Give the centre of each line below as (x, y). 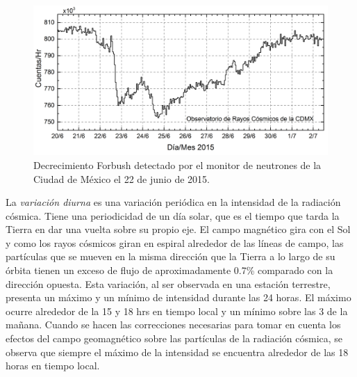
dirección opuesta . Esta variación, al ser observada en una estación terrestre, (168, 283)
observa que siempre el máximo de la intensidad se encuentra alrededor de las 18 (177, 352)
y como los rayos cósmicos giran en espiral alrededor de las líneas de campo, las (175, 242)
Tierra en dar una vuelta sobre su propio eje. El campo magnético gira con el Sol (178, 229)
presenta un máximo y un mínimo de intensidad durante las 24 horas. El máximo (178, 297)
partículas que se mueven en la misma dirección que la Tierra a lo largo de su (171, 256)
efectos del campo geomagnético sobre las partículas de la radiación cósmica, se (174, 338)
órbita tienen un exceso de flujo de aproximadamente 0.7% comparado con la (169, 270)
